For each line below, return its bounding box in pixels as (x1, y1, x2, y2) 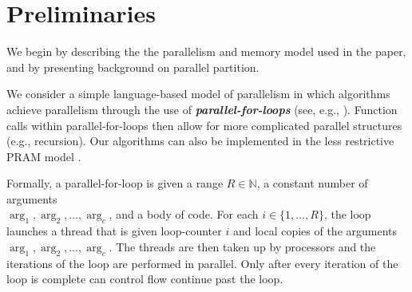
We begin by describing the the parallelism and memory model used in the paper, (6, 43, 406, 60)
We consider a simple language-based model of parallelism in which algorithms (6, 85, 390, 102)
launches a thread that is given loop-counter (6, 223, 222, 239)
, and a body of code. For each (109, 206, 259, 223)
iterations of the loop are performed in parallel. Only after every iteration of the (6, 255, 398, 271)
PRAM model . (6, 148, 81, 164)
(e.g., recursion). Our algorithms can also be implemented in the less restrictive (6, 132, 394, 149)
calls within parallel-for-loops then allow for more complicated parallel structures (6, 116, 402, 133)
